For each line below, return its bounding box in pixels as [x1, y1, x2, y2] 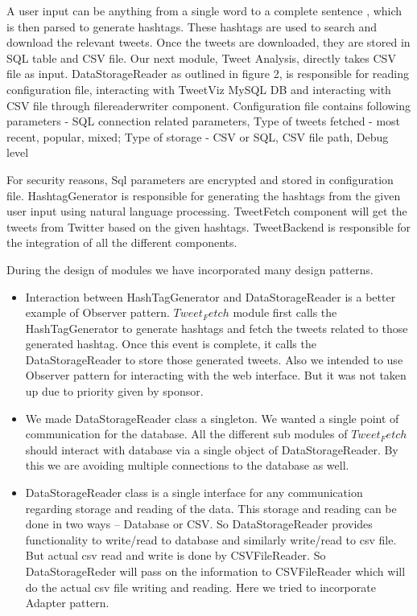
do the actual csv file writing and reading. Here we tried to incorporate [25, 578, 376, 595]
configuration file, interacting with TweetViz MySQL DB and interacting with [6, 80, 391, 97]
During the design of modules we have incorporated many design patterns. [6, 261, 374, 277]
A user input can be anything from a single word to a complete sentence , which [6, 2, 403, 18]
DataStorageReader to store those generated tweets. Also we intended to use [25, 351, 403, 368]
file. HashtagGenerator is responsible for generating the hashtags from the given [6, 187, 401, 203]
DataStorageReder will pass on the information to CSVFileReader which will [25, 563, 406, 579]
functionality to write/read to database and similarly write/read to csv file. [25, 531, 397, 548]
